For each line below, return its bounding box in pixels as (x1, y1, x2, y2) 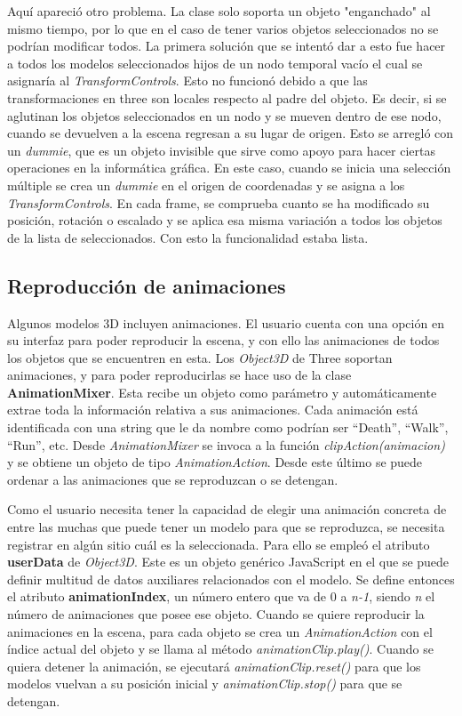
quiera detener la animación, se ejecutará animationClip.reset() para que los (7, 656, 421, 675)
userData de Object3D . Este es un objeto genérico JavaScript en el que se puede (7, 552, 450, 571)
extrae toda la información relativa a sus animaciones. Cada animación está (7, 400, 418, 419)
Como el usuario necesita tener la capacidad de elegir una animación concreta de (7, 500, 447, 519)
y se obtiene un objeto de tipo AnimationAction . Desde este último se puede (7, 453, 423, 471)
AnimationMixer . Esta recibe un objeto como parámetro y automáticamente (7, 382, 437, 401)
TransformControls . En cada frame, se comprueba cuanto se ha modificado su (7, 193, 430, 212)
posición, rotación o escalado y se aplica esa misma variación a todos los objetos (7, 211, 442, 229)
